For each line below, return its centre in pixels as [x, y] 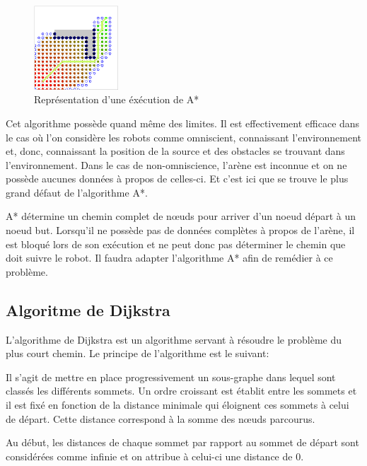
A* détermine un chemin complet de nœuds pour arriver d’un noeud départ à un [181, 216]
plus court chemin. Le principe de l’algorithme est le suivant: [138, 353]
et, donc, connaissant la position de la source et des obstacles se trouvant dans [175, 151]
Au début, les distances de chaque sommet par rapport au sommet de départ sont [182, 442]
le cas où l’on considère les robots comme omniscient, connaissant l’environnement [184, 137]
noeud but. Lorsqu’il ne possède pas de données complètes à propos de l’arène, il [180, 230]
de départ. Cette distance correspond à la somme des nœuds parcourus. [161, 418]
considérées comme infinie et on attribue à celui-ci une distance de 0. [155, 456]
